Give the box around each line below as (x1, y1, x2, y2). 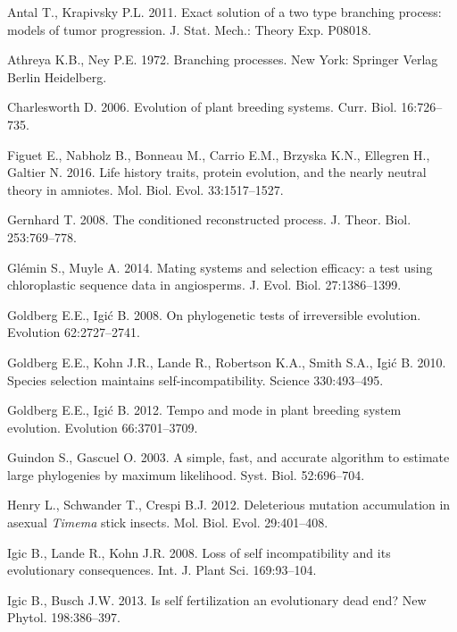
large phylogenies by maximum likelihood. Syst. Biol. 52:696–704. (7, 465, 365, 484)
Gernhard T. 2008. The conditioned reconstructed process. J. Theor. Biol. (7, 210, 411, 229)
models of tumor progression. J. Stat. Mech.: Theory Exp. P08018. (7, 20, 371, 38)
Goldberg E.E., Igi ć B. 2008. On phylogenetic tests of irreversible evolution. (7, 305, 421, 324)
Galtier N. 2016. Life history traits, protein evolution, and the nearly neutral (7, 163, 427, 181)
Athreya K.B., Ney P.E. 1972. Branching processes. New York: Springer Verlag (7, 50, 438, 69)
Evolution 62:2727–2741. (7, 323, 140, 341)
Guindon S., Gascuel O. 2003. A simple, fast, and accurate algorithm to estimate (7, 448, 450, 467)
